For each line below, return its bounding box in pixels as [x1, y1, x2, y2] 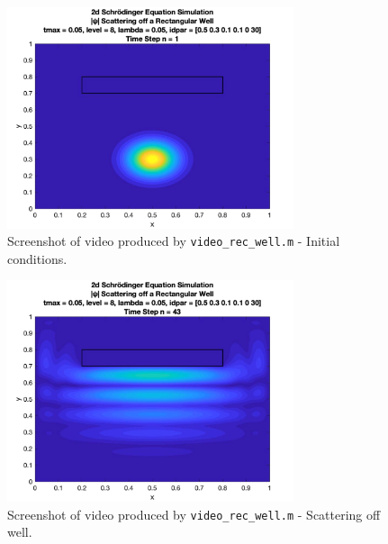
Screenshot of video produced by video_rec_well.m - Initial [7, 231, 340, 250]
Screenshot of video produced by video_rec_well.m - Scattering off [7, 504, 381, 523]
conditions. [7, 249, 68, 267]
